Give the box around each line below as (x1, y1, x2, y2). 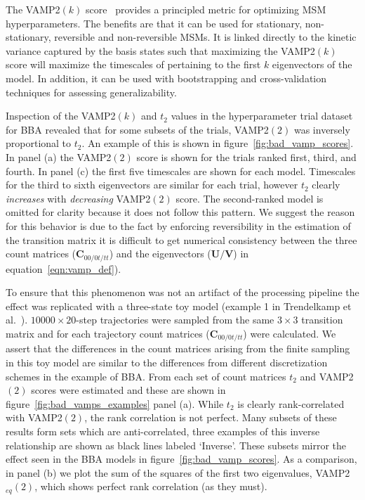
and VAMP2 (300, 368, 354, 383)
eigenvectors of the (272, 57, 352, 72)
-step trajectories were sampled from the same (76, 312, 274, 327)
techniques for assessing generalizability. (6, 84, 177, 99)
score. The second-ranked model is (175, 191, 324, 205)
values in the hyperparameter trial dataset (171, 108, 353, 123)
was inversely (293, 122, 350, 136)
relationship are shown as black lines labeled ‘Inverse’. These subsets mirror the (6, 437, 347, 452)
